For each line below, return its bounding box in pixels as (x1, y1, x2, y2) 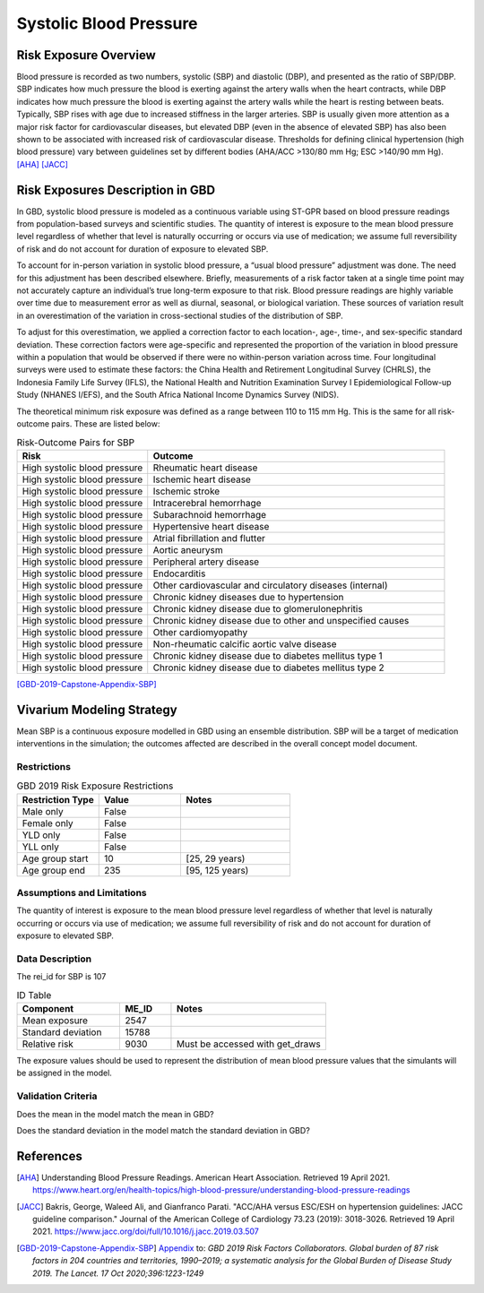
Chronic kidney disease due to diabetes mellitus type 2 (152, 661, 385, 674)
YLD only (22, 829, 61, 841)
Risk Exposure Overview (16, 47, 156, 63)
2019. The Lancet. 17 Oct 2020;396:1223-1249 (32, 1268, 204, 1279)
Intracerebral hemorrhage (152, 496, 262, 509)
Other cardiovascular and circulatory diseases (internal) (152, 579, 388, 591)
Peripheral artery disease (152, 556, 260, 568)
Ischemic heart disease (152, 473, 251, 486)
